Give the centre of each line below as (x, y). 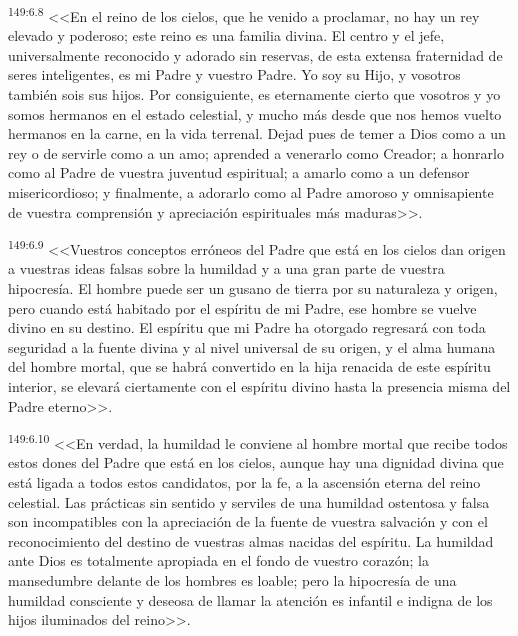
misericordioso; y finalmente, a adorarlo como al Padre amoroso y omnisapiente (251, 192)
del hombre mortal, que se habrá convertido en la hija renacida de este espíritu (249, 366)
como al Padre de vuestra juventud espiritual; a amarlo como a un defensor (239, 172)
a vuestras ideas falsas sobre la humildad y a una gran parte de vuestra (226, 268)
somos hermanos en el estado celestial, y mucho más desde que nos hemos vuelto (255, 113)
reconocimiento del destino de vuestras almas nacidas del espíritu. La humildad (251, 540)
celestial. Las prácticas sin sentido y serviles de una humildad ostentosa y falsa (249, 501)
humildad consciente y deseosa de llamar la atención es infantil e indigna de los (250, 599)
